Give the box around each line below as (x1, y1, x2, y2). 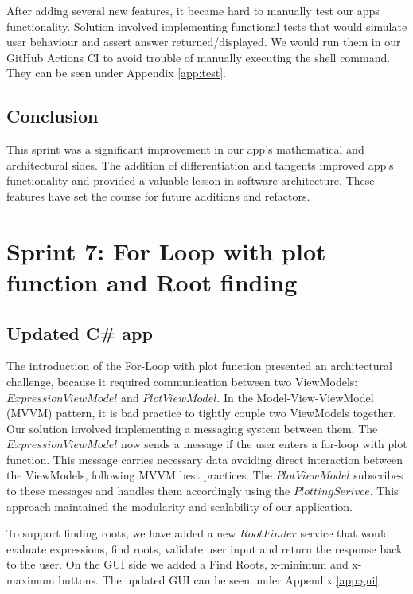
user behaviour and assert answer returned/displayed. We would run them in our (6, 33, 401, 50)
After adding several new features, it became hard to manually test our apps (6, 2, 380, 18)
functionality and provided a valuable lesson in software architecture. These (6, 172, 375, 189)
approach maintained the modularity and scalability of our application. (6, 498, 353, 514)
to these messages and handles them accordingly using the (6, 483, 290, 499)
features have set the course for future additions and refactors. (6, 187, 310, 204)
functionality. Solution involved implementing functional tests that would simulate (6, 18, 407, 34)
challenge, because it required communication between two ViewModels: (6, 373, 358, 389)
